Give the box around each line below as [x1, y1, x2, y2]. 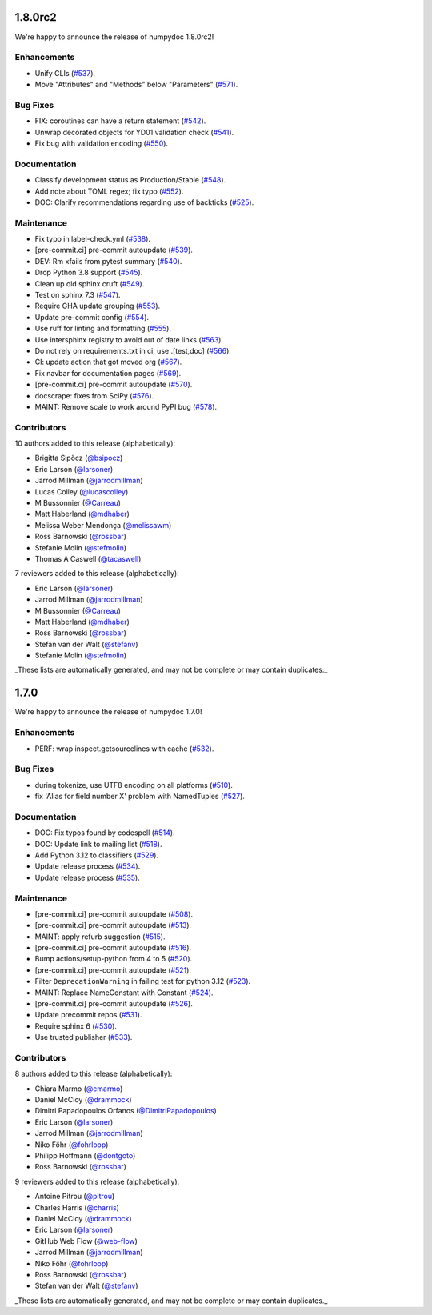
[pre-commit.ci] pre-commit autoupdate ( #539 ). [34, 245, 194, 255]
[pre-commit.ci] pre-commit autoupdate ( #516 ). [34, 943, 192, 953]
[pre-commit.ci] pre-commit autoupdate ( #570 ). [34, 380, 193, 390]
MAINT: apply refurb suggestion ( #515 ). [34, 932, 166, 941]
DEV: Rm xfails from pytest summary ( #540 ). [34, 256, 182, 266]
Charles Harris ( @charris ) [34, 1202, 120, 1212]
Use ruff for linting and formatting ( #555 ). [34, 324, 172, 334]
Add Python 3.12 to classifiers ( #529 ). [34, 850, 159, 860]
